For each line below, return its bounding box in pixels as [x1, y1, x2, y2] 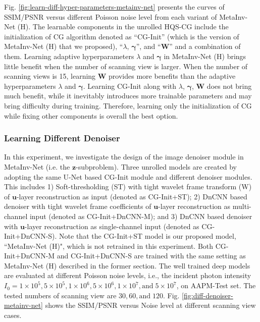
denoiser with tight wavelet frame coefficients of [4, 201, 151, 211]
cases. [4, 309, 22, 320]
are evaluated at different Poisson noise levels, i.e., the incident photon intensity [4, 270, 251, 281]
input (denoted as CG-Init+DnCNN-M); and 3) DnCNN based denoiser [29, 210, 252, 221]
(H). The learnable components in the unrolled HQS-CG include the [17, 21, 229, 32]
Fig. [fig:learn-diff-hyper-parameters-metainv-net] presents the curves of [4, 2, 225, 12]
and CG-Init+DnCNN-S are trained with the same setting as [57, 250, 246, 261]
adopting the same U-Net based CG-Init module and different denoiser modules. [4, 171, 252, 182]
